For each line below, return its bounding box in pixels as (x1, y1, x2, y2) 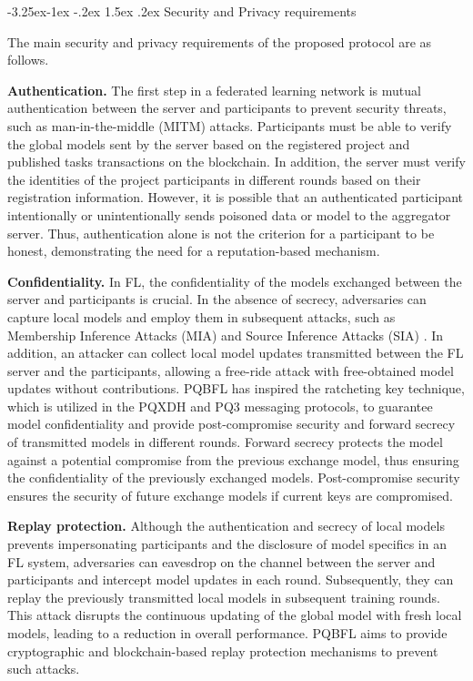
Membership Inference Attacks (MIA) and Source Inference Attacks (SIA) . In (7, 325, 444, 344)
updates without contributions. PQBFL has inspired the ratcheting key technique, (7, 379, 465, 398)
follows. (7, 50, 49, 69)
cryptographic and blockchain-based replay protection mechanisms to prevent (7, 641, 438, 660)
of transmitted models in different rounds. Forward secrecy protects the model (7, 432, 443, 452)
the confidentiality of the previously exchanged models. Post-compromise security (7, 468, 460, 487)
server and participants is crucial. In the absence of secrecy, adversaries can (7, 290, 427, 309)
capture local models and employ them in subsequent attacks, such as (7, 307, 396, 326)
